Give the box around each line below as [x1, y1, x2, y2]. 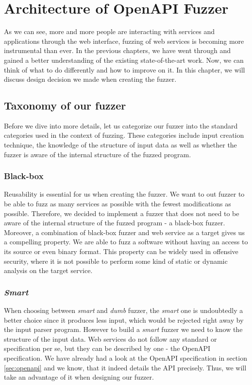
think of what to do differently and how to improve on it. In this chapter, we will [4, 64, 245, 74]
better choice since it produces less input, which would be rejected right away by [4, 314, 244, 325]
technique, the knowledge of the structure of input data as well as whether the [4, 140, 237, 150]
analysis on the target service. [4, 265, 93, 275]
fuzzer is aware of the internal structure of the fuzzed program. [4, 149, 191, 159]
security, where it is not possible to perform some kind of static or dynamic [4, 256, 228, 266]
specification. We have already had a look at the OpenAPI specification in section [4, 353, 247, 363]
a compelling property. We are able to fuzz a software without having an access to [4, 237, 248, 247]
